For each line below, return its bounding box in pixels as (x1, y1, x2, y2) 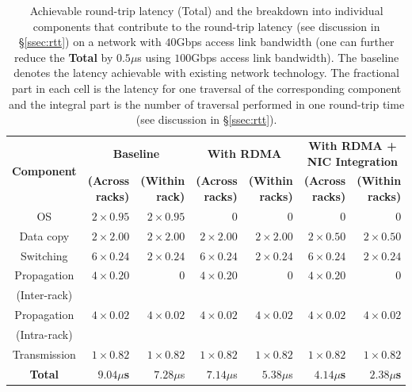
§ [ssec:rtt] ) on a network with (18, 33, 162, 50)
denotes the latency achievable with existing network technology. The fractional (13, 64, 399, 81)
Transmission (12, 345, 76, 362)
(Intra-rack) (15, 325, 73, 342)
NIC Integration (307, 152, 399, 169)
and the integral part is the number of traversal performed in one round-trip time (9, 95, 405, 112)
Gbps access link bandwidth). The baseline (191, 48, 399, 65)
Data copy (19, 227, 70, 244)
